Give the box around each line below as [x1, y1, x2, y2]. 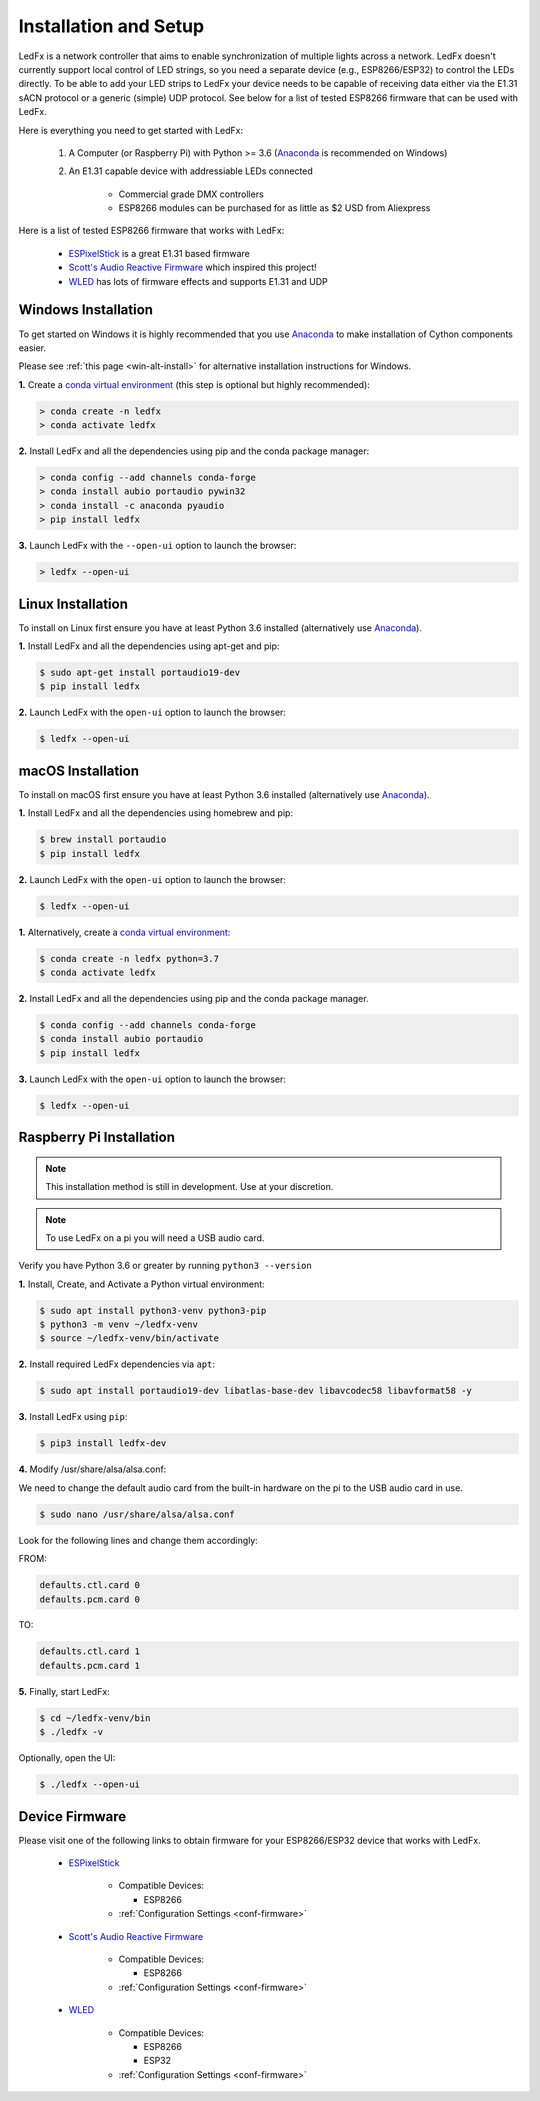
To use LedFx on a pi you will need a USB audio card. [45, 1231, 265, 1244]
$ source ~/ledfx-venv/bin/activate [39, 1333, 220, 1344]
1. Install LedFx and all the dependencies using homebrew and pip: [18, 807, 294, 819]
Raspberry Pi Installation [18, 1129, 175, 1146]
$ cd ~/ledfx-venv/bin [39, 1712, 151, 1724]
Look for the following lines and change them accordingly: [18, 1534, 259, 1546]
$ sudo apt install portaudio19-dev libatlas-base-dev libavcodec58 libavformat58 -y [39, 1385, 472, 1397]
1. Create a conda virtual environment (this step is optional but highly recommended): [18, 378, 370, 390]
